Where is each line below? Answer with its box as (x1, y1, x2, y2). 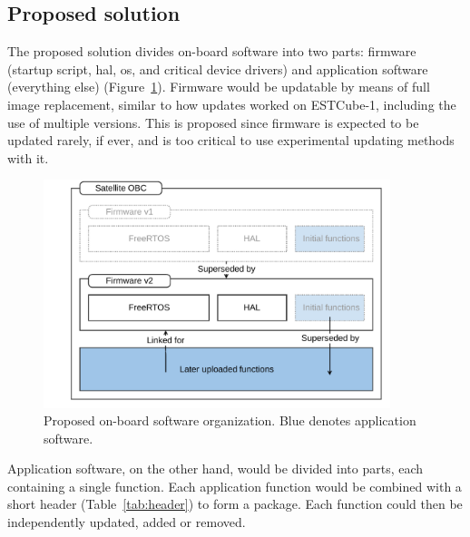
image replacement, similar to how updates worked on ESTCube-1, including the (7, 94, 456, 113)
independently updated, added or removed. (7, 513, 246, 532)
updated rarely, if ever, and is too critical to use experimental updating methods (7, 131, 455, 150)
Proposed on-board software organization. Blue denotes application (44, 411, 416, 430)
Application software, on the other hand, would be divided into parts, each (7, 459, 424, 478)
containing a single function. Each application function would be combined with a (7, 476, 462, 495)
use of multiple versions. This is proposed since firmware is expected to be (7, 112, 419, 132)
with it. (7, 148, 49, 167)
